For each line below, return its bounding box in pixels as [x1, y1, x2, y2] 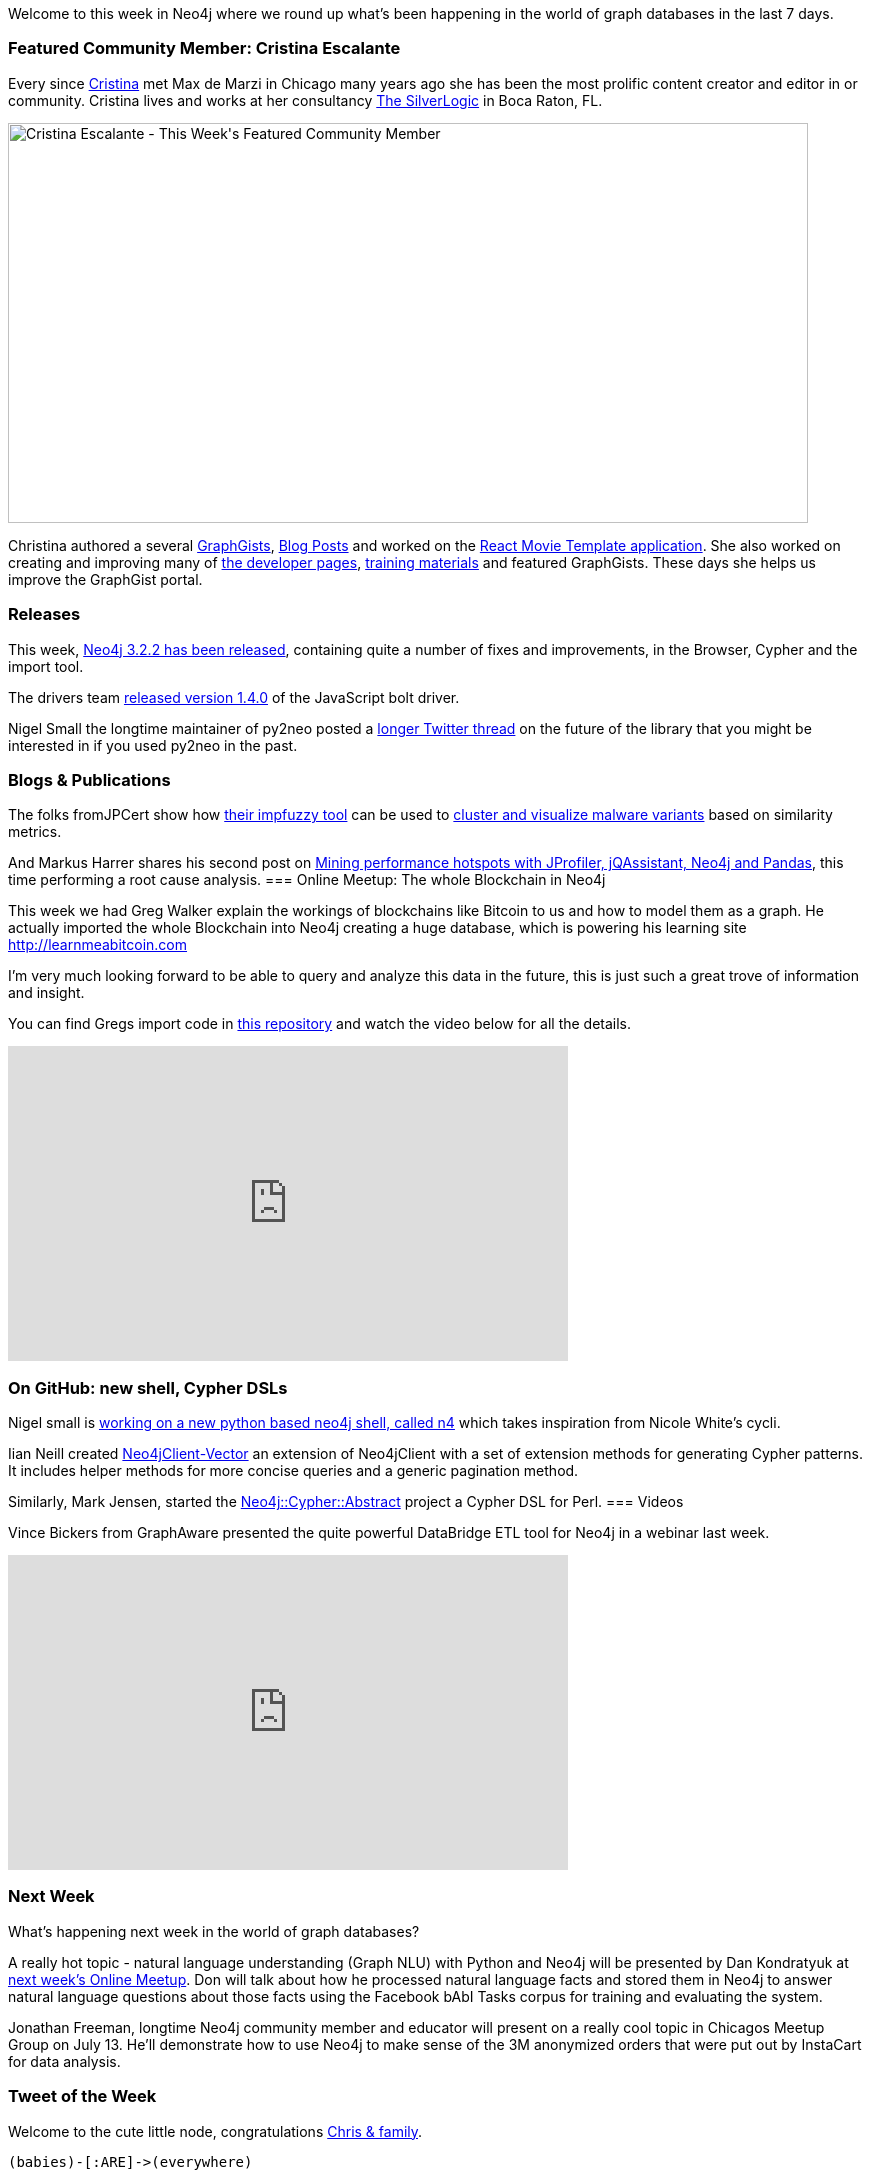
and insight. [8, 984, 85, 1002]
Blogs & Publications [8, 769, 171, 790]
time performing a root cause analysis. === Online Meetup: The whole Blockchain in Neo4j [8, 871, 606, 889]
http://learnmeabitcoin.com [8, 936, 188, 954]
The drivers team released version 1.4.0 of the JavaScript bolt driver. [8, 688, 460, 706]
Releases [8, 604, 81, 625]
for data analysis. [8, 2052, 121, 2070]
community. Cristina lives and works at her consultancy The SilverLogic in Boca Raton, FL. [8, 91, 603, 109]
